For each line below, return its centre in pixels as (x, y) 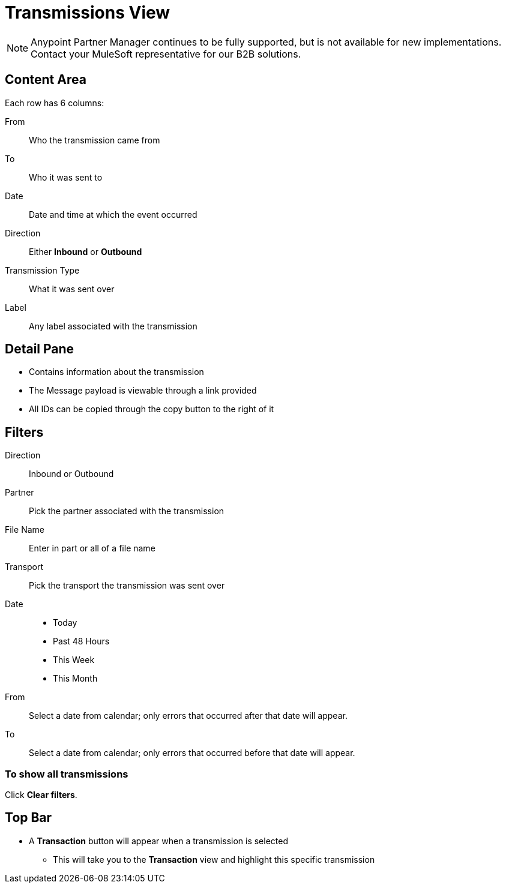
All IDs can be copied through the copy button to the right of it (152, 409)
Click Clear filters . (41, 795)
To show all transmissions (67, 774)
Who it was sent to (66, 177)
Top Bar (29, 818)
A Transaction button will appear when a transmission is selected (159, 841)
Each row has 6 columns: (55, 103)
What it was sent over (72, 289)
